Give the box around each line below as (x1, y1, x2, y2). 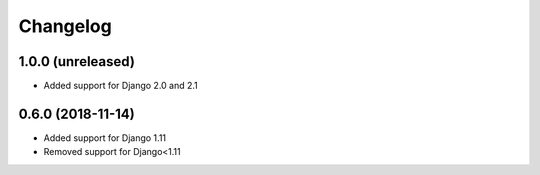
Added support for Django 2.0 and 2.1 (43, 80, 199, 92)
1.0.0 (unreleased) (18, 53, 135, 70)
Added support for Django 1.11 (43, 131, 167, 144)
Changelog (18, 15, 112, 37)
